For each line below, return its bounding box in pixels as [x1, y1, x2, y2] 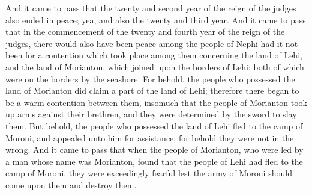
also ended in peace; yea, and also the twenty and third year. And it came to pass [5, 13, 306, 26]
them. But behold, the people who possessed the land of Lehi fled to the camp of [5, 119, 303, 132]
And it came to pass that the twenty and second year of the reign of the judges [5, 2, 296, 14]
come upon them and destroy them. [5, 178, 137, 191]
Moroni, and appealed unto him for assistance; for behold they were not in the [5, 131, 294, 144]
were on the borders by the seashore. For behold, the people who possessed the [5, 72, 295, 85]
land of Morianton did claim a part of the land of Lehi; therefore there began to [5, 84, 299, 97]
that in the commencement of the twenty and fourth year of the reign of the [5, 25, 285, 38]
